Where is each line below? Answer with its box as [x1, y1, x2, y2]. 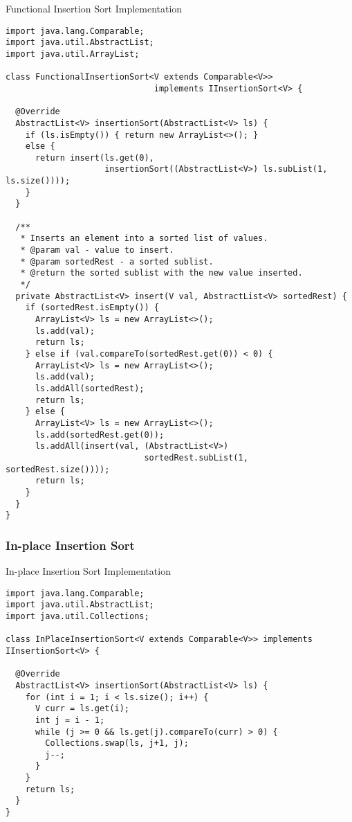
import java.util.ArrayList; [6, 48, 140, 59]
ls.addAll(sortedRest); [35, 383, 145, 393]
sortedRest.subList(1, [144, 452, 248, 463]
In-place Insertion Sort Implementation [6, 564, 171, 578]
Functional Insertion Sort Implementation [6, 1, 183, 15]
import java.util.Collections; [6, 611, 149, 621]
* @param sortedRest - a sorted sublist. [20, 256, 214, 267]
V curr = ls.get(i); [35, 704, 129, 714]
